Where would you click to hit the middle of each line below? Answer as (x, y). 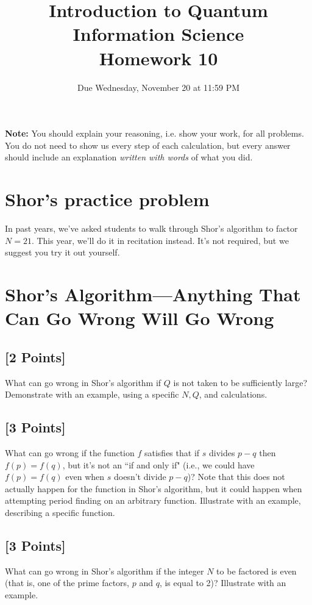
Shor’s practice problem (107, 199)
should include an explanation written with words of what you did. (129, 157)
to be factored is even (257, 571)
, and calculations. (233, 394)
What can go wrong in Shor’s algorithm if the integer (105, 571)
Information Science (158, 34)
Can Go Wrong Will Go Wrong (140, 318)
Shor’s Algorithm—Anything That (153, 294)
